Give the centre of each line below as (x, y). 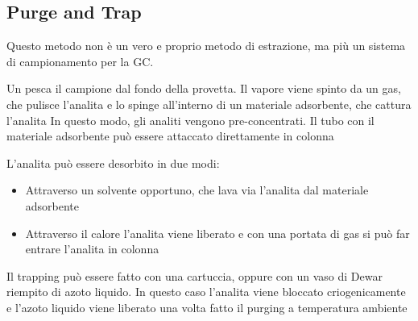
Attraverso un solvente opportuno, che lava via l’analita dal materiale (197, 190)
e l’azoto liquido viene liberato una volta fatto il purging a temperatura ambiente (207, 307)
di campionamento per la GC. (80, 61)
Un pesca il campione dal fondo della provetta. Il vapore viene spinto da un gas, (204, 88)
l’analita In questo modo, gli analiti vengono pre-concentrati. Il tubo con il (190, 120)
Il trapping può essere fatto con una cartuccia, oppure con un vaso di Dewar (195, 275)
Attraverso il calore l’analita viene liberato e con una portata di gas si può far (217, 233)
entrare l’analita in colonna (92, 249)
